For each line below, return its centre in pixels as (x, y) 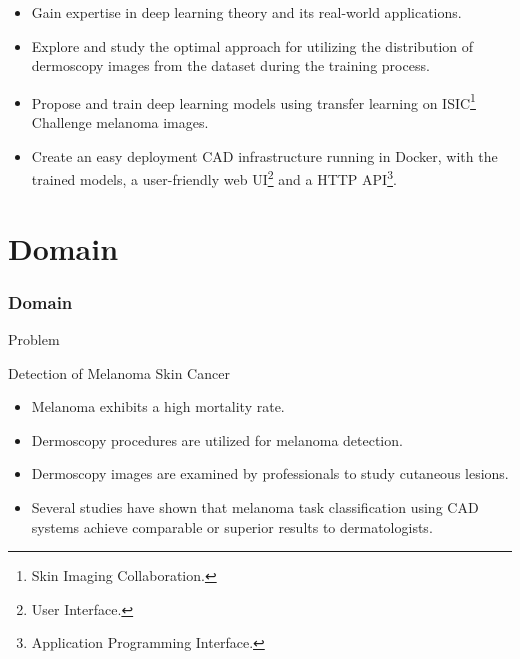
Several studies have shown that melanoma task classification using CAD (255, 507)
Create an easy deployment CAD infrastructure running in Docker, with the (264, 155)
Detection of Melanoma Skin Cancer (119, 372)
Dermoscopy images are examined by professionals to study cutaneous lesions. (270, 473)
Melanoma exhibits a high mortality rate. (158, 406)
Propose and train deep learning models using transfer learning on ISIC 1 (253, 101)
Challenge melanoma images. (120, 122)
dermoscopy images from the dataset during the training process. (230, 65)
